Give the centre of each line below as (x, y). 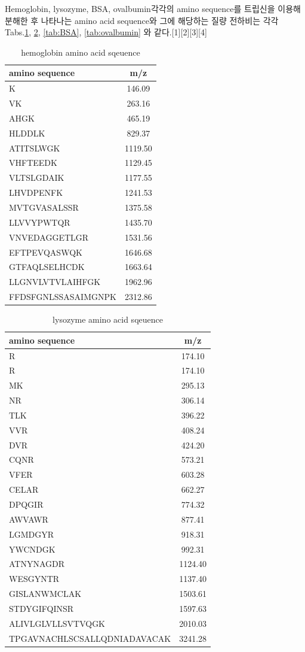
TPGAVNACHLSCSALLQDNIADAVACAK (90, 638)
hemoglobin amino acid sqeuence (81, 52)
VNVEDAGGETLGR (49, 237)
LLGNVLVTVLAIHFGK (55, 282)
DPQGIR (26, 504)
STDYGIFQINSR (41, 608)
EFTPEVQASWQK (46, 252)
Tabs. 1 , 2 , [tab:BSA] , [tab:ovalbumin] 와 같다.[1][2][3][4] (106, 32)
